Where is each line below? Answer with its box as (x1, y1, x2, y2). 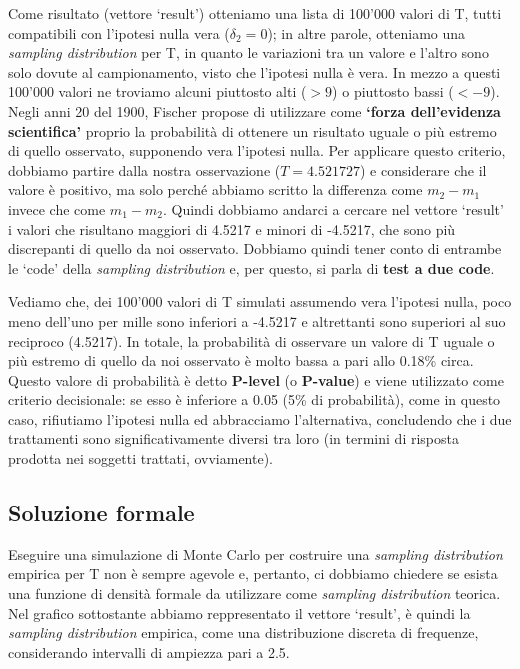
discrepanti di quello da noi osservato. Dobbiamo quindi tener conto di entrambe (8, 238, 502, 259)
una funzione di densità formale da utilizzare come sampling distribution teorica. (8, 583, 501, 604)
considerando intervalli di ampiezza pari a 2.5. (8, 641, 290, 662)
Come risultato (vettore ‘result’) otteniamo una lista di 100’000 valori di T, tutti (8, 3, 502, 23)
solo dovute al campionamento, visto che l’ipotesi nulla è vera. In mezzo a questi (8, 61, 501, 82)
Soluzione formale (8, 497, 195, 528)
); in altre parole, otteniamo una (267, 22, 466, 43)
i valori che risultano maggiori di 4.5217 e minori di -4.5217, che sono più (8, 218, 456, 239)
